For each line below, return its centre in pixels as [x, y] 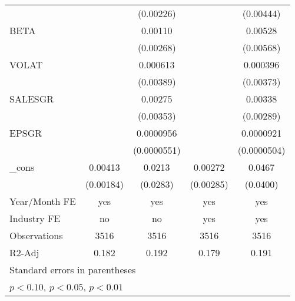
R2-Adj [24, 252]
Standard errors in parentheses [73, 269]
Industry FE [35, 218]
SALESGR [32, 99]
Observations [36, 235]
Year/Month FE [43, 201]
